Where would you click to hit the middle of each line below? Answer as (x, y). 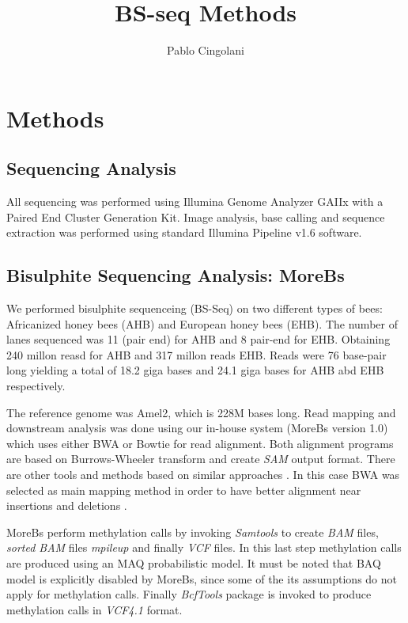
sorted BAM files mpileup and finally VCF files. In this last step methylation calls (204, 547)
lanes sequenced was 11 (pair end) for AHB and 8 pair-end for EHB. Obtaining (198, 339)
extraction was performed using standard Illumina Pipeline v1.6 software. (184, 232)
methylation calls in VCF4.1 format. (94, 609)
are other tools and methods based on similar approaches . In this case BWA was (203, 475)
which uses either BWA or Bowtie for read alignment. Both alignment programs (200, 443)
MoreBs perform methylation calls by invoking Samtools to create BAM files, (193, 532)
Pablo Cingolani (206, 50)
